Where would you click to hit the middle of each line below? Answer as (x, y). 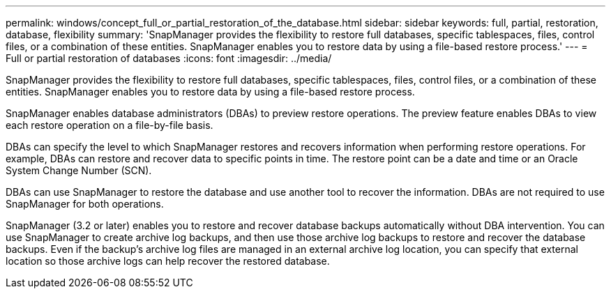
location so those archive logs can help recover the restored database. (168, 261)
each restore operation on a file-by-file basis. (110, 125)
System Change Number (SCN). (79, 170)
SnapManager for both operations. (85, 204)
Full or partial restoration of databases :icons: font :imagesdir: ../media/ (169, 58)
